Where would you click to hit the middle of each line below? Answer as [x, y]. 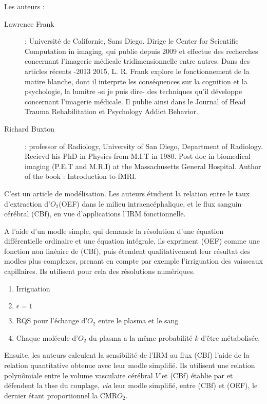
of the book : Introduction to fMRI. [81, 176]
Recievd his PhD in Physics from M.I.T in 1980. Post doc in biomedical [138, 156]
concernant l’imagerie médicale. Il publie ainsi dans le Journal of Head [135, 101]
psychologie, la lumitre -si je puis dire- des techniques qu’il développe [133, 91]
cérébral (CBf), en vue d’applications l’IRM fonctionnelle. [95, 214]
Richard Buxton [30, 128]
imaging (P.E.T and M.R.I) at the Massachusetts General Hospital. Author [143, 166]
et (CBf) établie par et [197, 375]
